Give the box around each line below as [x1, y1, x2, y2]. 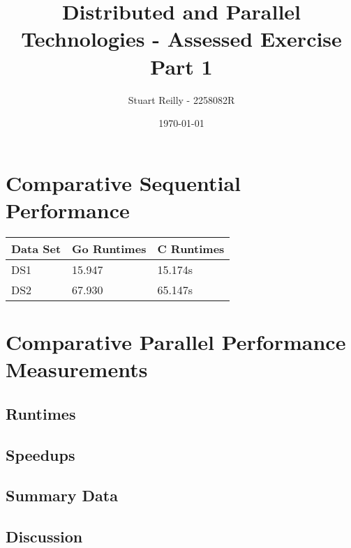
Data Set [11, 240, 61, 257]
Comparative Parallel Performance [6, 328, 346, 356]
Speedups [6, 443, 75, 465]
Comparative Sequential [6, 168, 241, 197]
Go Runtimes [72, 240, 147, 257]
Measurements [6, 355, 148, 383]
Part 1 [150, 52, 213, 80]
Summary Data [6, 485, 118, 506]
